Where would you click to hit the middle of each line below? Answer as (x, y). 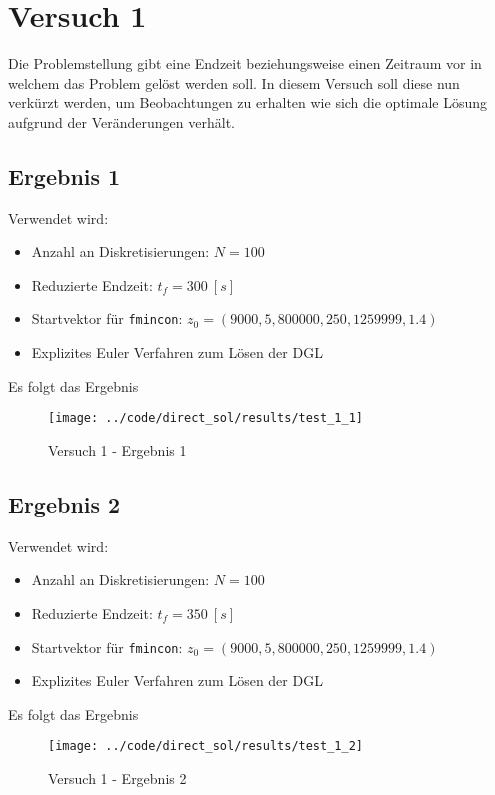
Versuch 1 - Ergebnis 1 (117, 449)
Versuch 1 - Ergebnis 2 (117, 778)
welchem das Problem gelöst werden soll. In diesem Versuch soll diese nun (234, 82)
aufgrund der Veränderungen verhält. (121, 121)
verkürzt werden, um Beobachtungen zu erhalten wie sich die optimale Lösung (248, 102)
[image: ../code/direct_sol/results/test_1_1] (205, 418)
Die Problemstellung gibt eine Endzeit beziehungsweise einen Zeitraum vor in (245, 63)
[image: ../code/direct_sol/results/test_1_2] (205, 746)
